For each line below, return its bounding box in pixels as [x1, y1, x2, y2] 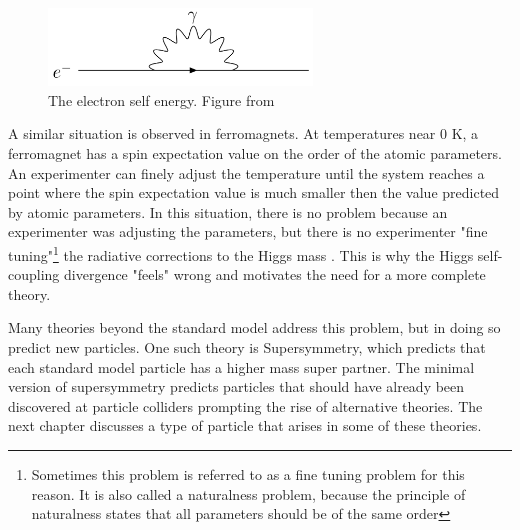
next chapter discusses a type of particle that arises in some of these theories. [8, 415, 482, 436]
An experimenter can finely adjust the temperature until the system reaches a [8, 162, 485, 183]
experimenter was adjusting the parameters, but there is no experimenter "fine [8, 221, 488, 242]
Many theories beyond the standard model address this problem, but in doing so [8, 317, 501, 338]
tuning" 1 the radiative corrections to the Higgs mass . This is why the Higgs [8, 242, 474, 265]
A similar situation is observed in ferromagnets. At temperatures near [8, 123, 436, 144]
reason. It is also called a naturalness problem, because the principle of [31, 483, 466, 504]
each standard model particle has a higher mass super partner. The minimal [8, 356, 475, 377]
